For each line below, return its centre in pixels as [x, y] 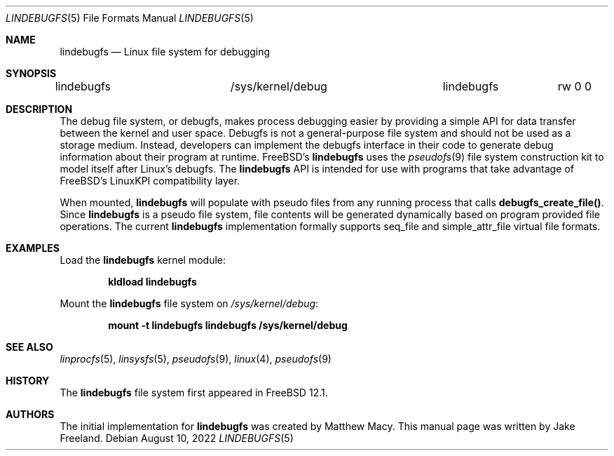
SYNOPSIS [31, 73]
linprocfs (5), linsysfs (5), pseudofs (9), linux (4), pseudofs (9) [196, 359]
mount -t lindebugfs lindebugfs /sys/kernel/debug [228, 325]
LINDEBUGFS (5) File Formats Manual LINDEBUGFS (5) [130, 18]
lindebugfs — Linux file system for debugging [165, 52]
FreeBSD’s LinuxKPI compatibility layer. [150, 181]
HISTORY [28, 381]
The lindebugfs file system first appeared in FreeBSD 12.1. [194, 393]
